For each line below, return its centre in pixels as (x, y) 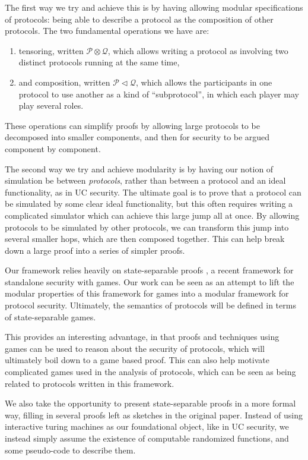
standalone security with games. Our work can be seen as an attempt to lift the (150, 281)
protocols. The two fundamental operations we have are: (107, 31)
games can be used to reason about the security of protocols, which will (135, 348)
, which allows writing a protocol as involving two (198, 50)
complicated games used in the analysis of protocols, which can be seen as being (150, 372)
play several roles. (51, 105)
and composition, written (64, 82)
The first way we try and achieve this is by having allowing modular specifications (154, 7)
